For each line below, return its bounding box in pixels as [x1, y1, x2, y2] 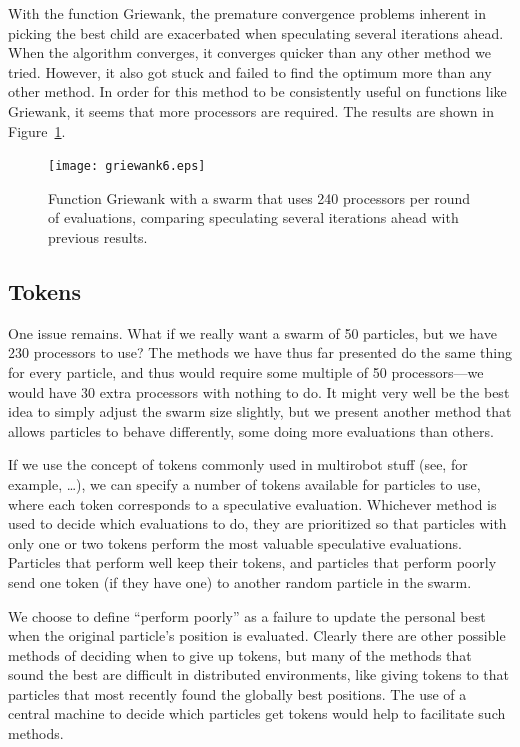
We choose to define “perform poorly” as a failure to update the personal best [8, 605, 486, 626]
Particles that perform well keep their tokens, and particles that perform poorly [8, 552, 497, 573]
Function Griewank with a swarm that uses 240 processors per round [48, 187, 471, 208]
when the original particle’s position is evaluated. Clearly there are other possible [8, 625, 506, 646]
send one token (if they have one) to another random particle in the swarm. [8, 571, 472, 592]
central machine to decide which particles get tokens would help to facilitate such [8, 703, 506, 724]
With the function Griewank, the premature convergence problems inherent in [8, 3, 486, 23]
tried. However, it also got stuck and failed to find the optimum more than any [8, 61, 492, 82]
